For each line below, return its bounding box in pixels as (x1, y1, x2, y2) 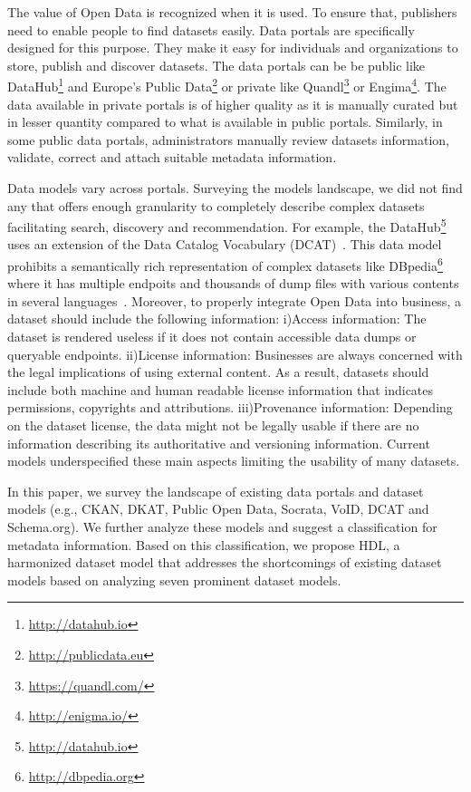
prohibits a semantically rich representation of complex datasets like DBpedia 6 (7, 254, 443, 275)
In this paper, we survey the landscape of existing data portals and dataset (7, 481, 424, 500)
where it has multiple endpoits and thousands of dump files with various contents (7, 274, 459, 293)
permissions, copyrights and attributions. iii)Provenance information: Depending (7, 398, 453, 417)
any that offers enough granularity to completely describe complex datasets (7, 196, 425, 215)
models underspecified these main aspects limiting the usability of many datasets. (7, 451, 460, 470)
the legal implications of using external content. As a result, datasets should (7, 362, 429, 382)
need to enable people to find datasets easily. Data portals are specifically (7, 20, 415, 39)
